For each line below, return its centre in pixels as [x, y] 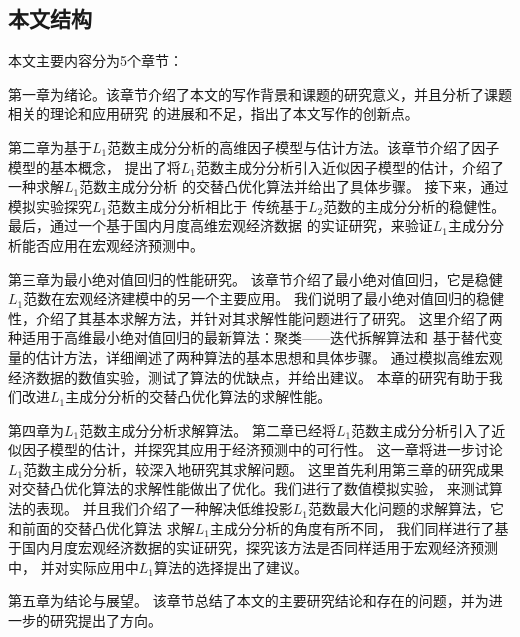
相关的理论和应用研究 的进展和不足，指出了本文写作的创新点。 [213, 113]
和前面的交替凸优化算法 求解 [101, 527]
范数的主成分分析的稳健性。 [414, 205]
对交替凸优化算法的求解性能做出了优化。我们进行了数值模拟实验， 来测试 [248, 488]
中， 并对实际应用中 [73, 566]
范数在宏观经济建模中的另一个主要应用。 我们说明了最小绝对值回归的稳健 [263, 298]
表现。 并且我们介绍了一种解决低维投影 [164, 508]
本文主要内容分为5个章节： [95, 60]
